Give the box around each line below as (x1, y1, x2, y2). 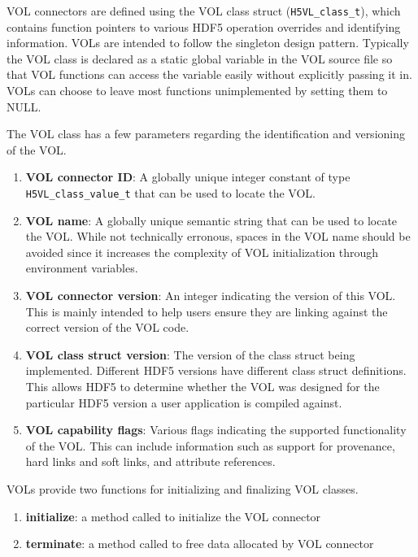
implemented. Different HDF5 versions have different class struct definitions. (25, 362, 407, 379)
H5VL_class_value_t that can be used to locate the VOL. (25, 185, 316, 201)
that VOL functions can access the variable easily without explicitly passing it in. (7, 66, 412, 83)
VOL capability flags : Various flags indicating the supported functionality (25, 421, 407, 438)
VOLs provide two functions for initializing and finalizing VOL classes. (7, 480, 359, 497)
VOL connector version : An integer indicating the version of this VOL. (25, 287, 396, 304)
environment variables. (25, 259, 138, 276)
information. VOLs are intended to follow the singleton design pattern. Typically (7, 34, 409, 51)
